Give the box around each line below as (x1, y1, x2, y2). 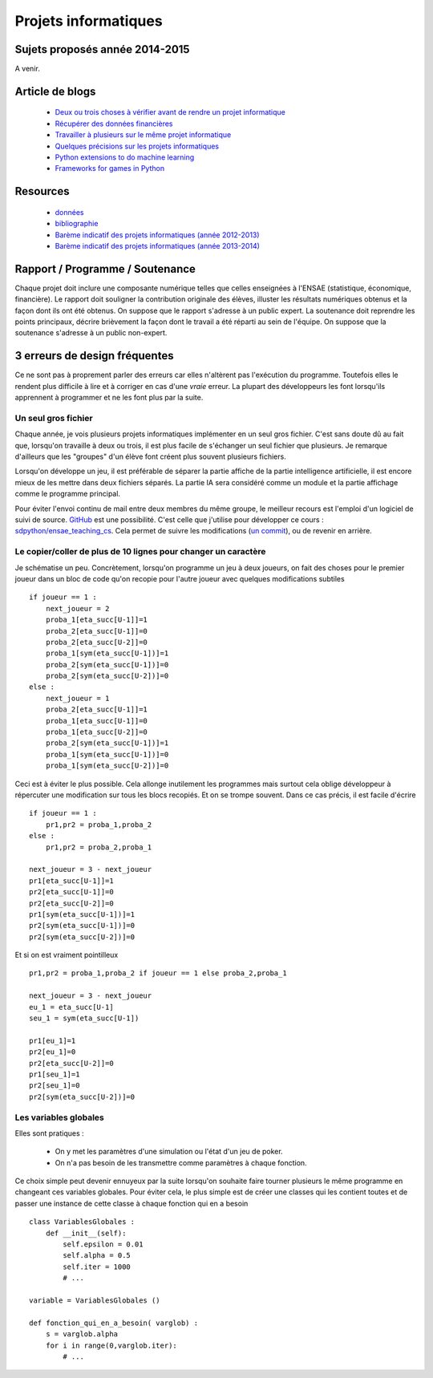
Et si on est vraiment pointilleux (14, 950, 119, 960)
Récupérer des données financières (55, 119, 173, 128)
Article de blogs (14, 84, 96, 98)
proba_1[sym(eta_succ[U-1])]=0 (45, 750, 169, 759)
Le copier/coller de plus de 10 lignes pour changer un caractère (14, 546, 266, 557)
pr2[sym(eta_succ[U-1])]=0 (29, 921, 136, 930)
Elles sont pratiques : (14, 1128, 84, 1138)
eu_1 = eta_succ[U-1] (29, 1003, 114, 1011)
